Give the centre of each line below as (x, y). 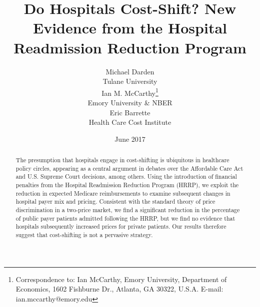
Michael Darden (130, 71)
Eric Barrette (130, 112)
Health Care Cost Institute (130, 122)
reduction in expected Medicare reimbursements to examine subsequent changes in (123, 193)
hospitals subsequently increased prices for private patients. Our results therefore (121, 226)
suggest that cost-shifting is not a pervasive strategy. (84, 235)
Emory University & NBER (130, 102)
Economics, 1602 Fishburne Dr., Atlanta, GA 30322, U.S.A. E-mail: (119, 289)
